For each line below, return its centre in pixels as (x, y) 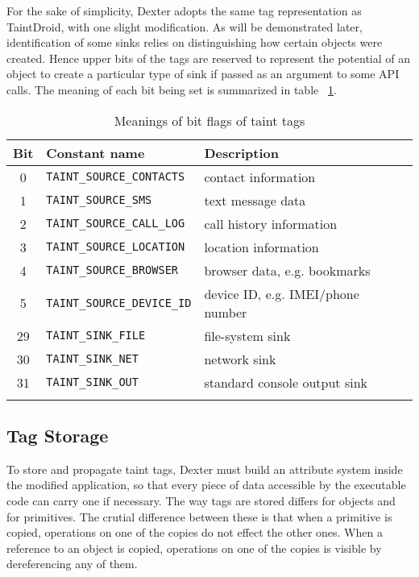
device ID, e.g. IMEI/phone (282, 293)
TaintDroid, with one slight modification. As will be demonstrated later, (185, 26)
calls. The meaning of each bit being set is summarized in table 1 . (172, 89)
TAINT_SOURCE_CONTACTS (116, 177)
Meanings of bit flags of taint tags (209, 120)
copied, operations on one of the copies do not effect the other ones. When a (195, 532)
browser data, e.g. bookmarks (287, 270)
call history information (271, 223)
